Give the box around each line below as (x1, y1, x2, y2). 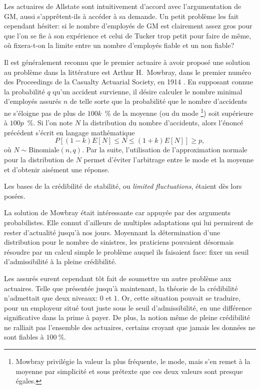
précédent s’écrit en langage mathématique (4, 127, 135, 137)
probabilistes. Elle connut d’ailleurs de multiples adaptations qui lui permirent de (4, 217, 253, 227)
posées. (4, 190, 25, 201)
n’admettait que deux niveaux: (4, 293, 98, 303)
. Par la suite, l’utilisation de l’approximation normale (81, 144, 247, 155)
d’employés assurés (4, 96, 61, 106)
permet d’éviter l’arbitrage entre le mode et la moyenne (83, 154, 254, 164)
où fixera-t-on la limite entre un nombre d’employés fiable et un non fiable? (4, 40, 234, 50)
